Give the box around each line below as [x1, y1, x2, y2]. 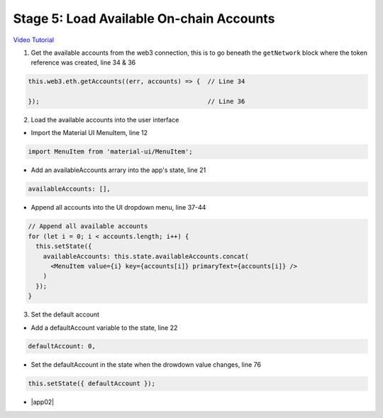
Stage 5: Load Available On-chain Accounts [13, 11, 275, 26]
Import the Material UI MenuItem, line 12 [30, 129, 148, 137]
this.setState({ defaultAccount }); [28, 380, 156, 387]
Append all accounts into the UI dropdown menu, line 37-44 [30, 203, 206, 212]
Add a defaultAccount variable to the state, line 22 [30, 323, 178, 332]
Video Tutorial [13, 36, 55, 44]
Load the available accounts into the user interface [30, 116, 179, 124]
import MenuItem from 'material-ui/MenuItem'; [28, 148, 193, 156]
